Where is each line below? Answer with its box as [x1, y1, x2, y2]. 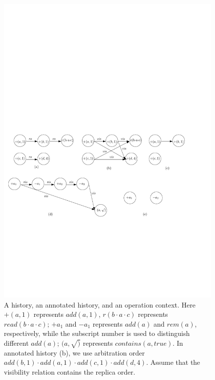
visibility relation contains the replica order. [4, 366, 135, 377]
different [4, 337, 29, 348]
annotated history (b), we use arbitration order [4, 347, 145, 357]
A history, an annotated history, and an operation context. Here [4, 299, 195, 309]
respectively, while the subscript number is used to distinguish [4, 328, 190, 338]
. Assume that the [146, 357, 200, 367]
